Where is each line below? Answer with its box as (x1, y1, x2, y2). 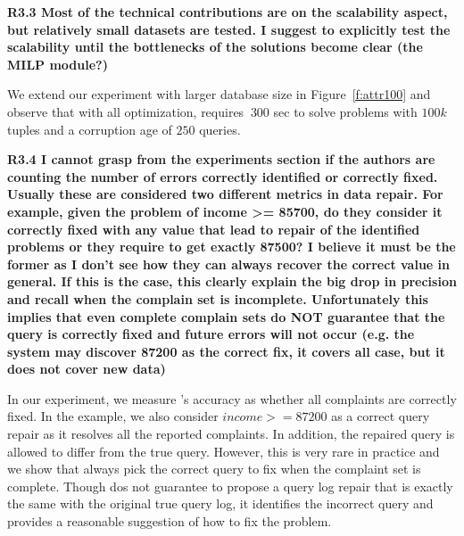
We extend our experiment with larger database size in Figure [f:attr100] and (7, 85, 431, 103)
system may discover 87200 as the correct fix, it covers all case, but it (7, 342, 445, 360)
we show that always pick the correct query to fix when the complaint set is (7, 459, 421, 478)
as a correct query (331, 407, 430, 425)
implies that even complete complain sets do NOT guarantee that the (7, 307, 445, 326)
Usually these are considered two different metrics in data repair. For (7, 185, 443, 203)
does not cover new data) (7, 359, 166, 378)
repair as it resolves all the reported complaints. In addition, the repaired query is (7, 425, 455, 443)
